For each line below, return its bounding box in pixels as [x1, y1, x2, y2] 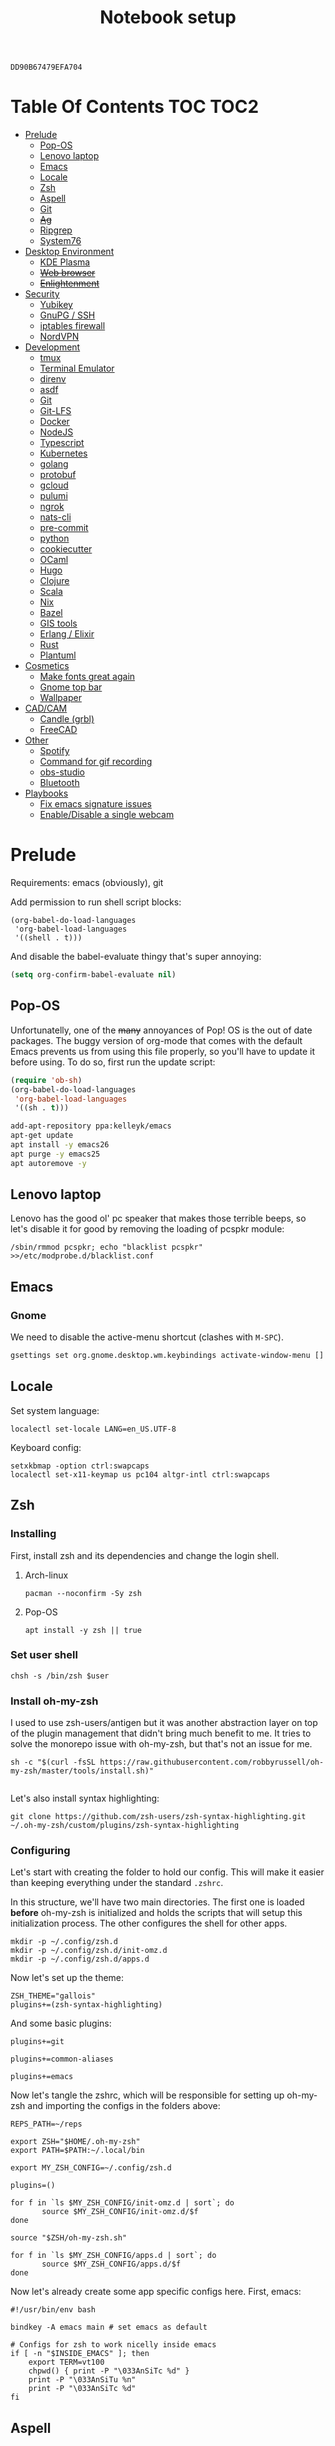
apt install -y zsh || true [24, 1625, 142, 1635]
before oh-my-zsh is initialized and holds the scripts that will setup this [10, 1907, 303, 1919]
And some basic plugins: [10, 2017, 112, 2030]
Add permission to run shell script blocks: [10, 896, 182, 908]
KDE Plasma [39, 256, 91, 268]
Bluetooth [39, 777, 80, 789]
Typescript [39, 437, 85, 449]
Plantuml [39, 649, 77, 661]
